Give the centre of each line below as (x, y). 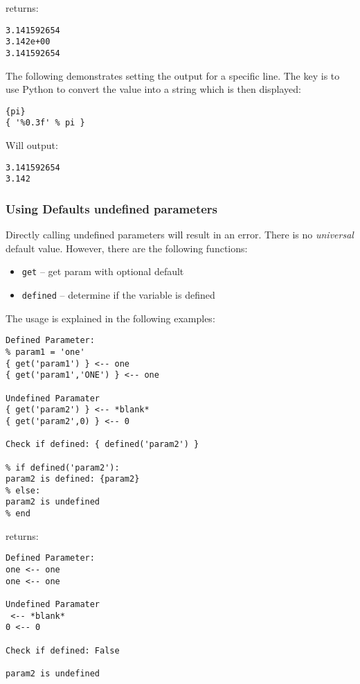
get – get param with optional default (103, 271)
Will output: (32, 145)
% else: (23, 490)
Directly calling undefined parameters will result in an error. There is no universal (180, 235)
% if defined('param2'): (63, 467)
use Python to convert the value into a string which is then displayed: (153, 89)
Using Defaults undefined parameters (112, 208)
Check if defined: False (63, 650)
